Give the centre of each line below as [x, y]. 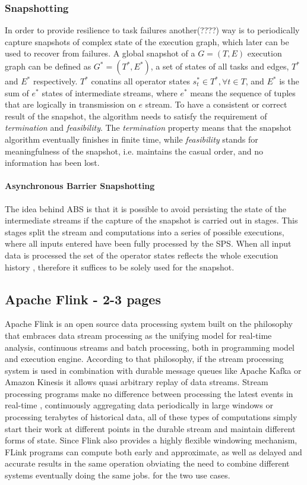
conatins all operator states [140, 81]
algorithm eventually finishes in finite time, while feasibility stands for [132, 139]
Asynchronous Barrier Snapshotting [80, 186]
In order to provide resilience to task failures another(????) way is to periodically [152, 30]
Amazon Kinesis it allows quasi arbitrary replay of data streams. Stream [137, 382]
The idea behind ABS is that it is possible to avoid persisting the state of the [146, 208]
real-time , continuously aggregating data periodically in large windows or [139, 405]
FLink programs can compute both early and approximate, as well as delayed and [153, 451]
